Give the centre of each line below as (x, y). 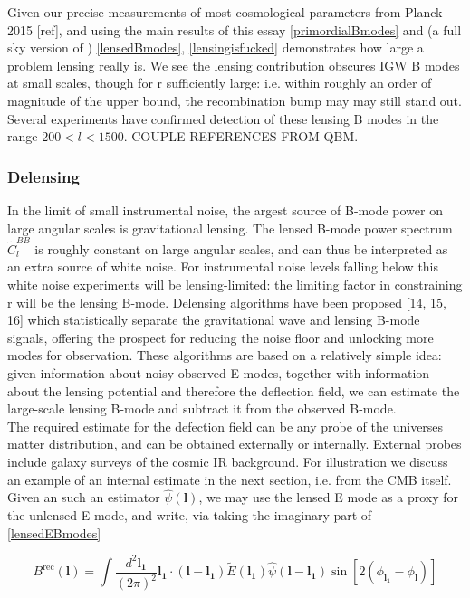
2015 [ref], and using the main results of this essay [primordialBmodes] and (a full (235, 29)
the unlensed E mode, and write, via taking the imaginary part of (190, 515)
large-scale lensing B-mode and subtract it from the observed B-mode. (202, 408)
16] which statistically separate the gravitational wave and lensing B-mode (214, 320)
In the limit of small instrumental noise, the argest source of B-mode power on (225, 209)
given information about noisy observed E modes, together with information (219, 373)
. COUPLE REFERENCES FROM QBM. (241, 136)
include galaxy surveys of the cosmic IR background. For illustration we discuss (228, 461)
